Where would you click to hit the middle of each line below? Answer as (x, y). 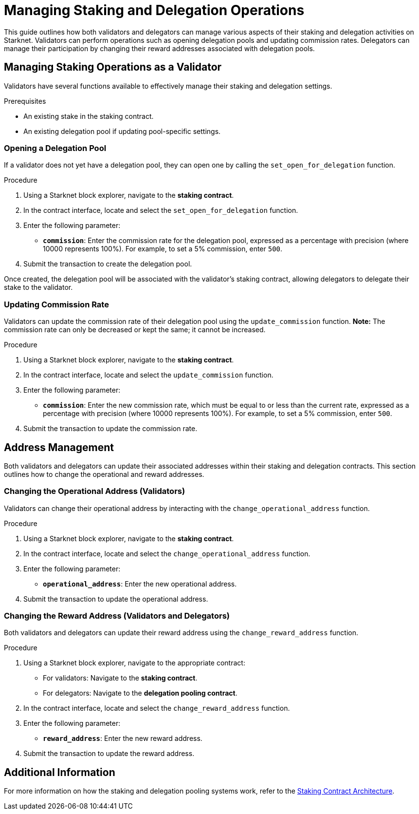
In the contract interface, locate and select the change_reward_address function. (157, 708)
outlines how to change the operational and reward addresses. (104, 474)
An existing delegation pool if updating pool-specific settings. (122, 131)
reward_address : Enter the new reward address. (123, 738)
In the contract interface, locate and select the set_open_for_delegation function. (161, 210)
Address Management (59, 447)
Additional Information (60, 772)
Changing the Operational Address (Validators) (95, 491)
